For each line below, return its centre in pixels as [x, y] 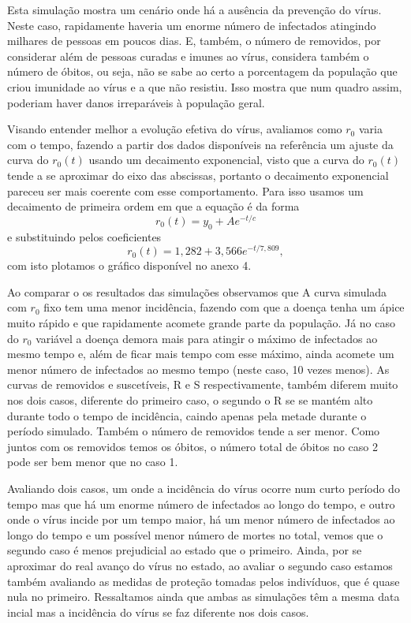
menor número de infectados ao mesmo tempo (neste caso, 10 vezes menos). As [198, 369]
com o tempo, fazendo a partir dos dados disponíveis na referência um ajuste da [200, 144]
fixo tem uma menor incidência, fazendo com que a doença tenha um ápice [224, 307]
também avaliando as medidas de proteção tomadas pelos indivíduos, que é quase [204, 581]
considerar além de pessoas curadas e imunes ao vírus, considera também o [188, 56]
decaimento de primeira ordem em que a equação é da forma [153, 206]
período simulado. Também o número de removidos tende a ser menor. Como [194, 431]
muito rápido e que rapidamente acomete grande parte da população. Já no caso [201, 323]
